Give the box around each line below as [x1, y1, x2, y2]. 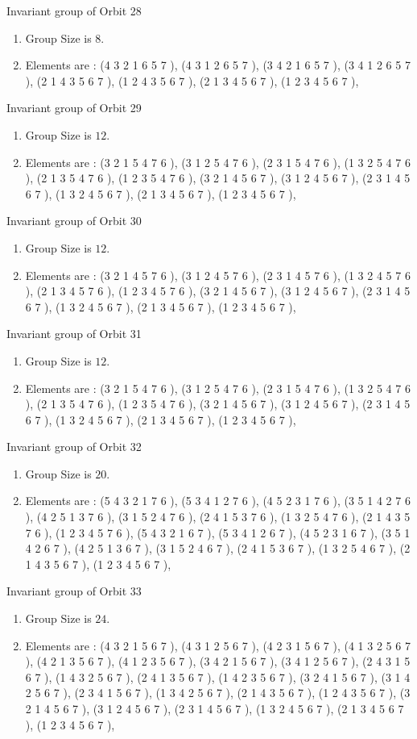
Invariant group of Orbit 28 [6, 2, 142, 19]
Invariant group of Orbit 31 [6, 325, 142, 342]
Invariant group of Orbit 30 [6, 212, 142, 229]
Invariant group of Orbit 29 [6, 99, 142, 116]
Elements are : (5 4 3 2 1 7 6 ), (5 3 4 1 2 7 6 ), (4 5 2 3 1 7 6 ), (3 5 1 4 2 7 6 [25, 492, 411, 509]
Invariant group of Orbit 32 [6, 438, 142, 455]
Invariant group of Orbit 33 [6, 582, 142, 599]
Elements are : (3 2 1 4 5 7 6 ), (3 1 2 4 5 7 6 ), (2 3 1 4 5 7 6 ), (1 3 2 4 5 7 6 [25, 266, 411, 283]
